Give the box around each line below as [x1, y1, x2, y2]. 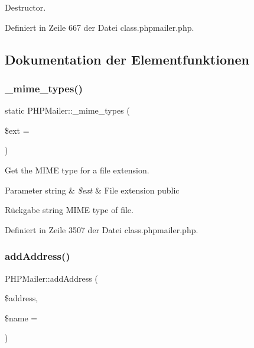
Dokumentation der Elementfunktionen [5, 50, 249, 68]
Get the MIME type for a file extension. [5, 163, 149, 176]
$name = [5, 311, 38, 324]
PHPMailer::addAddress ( [5, 272, 98, 284]
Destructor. [5, 1, 46, 13]
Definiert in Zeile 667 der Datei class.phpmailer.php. [5, 21, 194, 33]
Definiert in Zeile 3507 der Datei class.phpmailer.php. [5, 223, 198, 236]
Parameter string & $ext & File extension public [5, 183, 180, 196]
